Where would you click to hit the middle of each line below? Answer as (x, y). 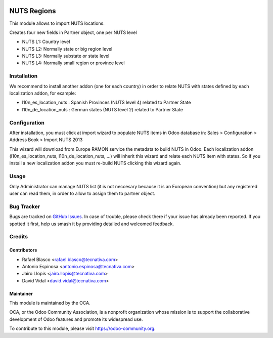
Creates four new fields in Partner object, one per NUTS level (73, 32)
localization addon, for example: (43, 93)
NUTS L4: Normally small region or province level (73, 63)
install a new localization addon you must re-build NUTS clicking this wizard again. (95, 163)
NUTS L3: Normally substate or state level (66, 56)
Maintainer (21, 293)
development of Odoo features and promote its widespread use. (76, 319)
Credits (18, 237)
